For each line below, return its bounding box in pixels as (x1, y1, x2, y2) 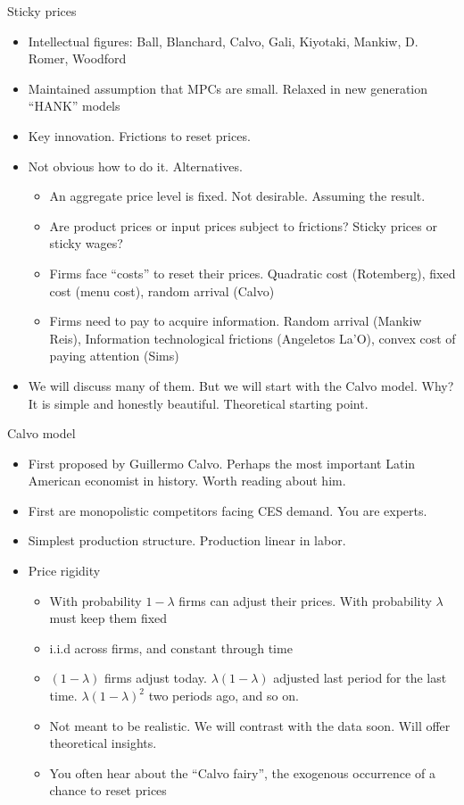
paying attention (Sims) (49, 346, 179, 365)
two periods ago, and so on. (148, 686, 299, 705)
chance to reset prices (49, 781, 167, 800)
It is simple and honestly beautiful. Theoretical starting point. (28, 394, 369, 412)
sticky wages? (49, 234, 123, 253)
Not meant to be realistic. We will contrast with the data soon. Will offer (49, 716, 451, 734)
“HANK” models (28, 96, 120, 115)
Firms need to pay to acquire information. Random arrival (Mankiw (49, 311, 422, 330)
